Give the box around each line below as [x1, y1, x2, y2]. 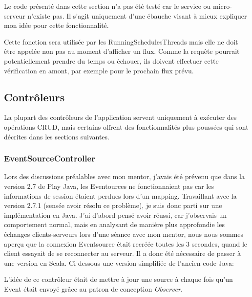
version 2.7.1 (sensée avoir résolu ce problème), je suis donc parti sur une [4, 200, 222, 210]
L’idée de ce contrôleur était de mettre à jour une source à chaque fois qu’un [4, 274, 233, 284]
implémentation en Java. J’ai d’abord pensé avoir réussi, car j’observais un [4, 209, 227, 220]
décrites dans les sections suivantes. [4, 131, 109, 141]
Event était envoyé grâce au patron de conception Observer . [4, 283, 183, 294]
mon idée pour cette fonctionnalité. [4, 20, 109, 30]
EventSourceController [4, 152, 95, 164]
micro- [213, 1, 232, 11]
